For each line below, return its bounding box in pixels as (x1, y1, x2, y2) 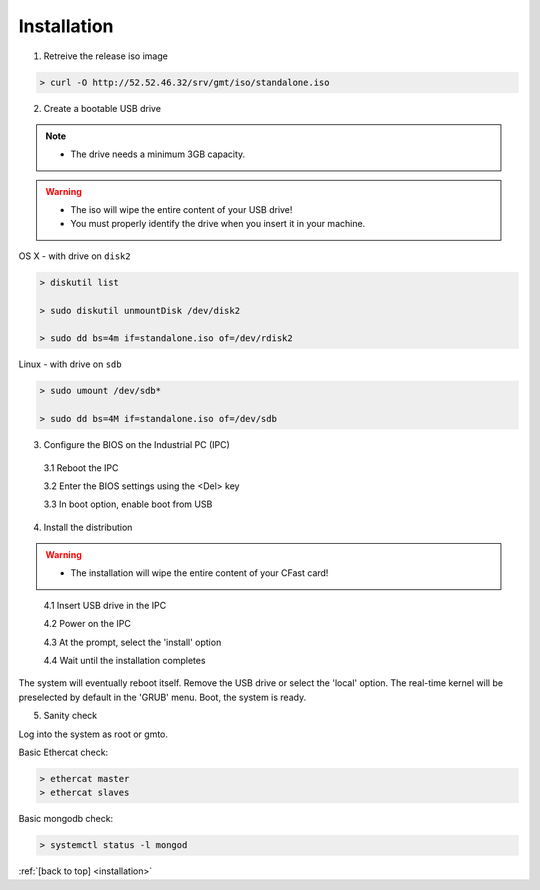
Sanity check (43, 710, 98, 722)
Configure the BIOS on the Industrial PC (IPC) (43, 439, 230, 451)
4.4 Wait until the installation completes (43, 655, 206, 667)
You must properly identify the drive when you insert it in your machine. (70, 218, 366, 230)
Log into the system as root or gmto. (18, 728, 169, 740)
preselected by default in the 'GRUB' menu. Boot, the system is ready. (18, 691, 307, 703)
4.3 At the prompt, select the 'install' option (43, 636, 222, 648)
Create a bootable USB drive (43, 102, 162, 114)
